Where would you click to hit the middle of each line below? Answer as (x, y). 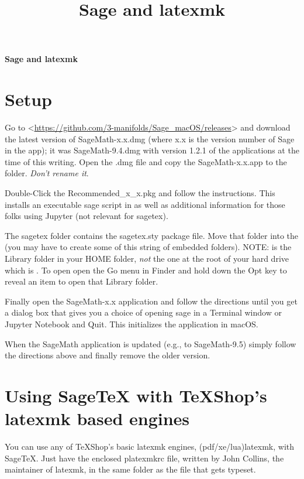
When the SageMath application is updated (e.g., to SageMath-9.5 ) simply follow (151, 343)
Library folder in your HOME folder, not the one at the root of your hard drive (147, 259)
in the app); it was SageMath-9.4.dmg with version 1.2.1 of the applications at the (152, 150)
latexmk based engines (97, 418)
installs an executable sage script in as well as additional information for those (145, 204)
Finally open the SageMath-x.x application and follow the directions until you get (151, 301)
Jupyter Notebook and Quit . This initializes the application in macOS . (132, 324)
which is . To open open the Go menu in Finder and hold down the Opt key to (146, 270)
